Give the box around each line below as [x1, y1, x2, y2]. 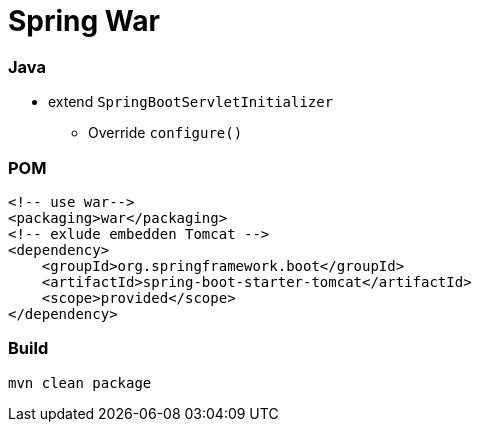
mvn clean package [8, 374, 152, 391]
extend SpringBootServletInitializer [48, 93, 334, 111]
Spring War [8, 4, 160, 38]
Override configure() [88, 124, 243, 142]
